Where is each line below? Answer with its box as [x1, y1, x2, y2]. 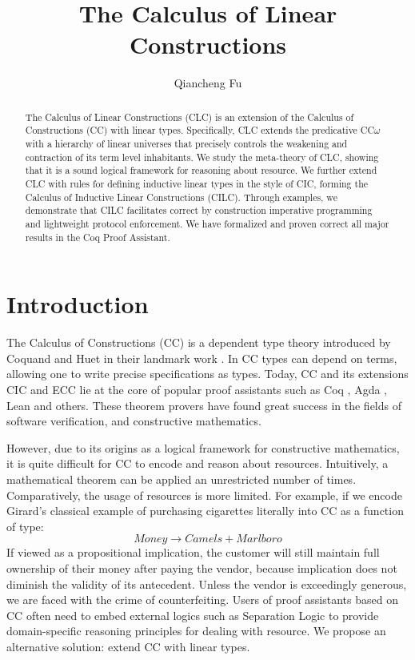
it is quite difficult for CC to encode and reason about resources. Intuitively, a [6, 455, 389, 472]
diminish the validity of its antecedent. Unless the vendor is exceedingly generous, [6, 575, 407, 592]
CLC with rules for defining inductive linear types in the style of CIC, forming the [25, 176, 369, 190]
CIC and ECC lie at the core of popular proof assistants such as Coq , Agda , [6, 380, 388, 397]
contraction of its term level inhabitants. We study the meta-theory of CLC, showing [25, 150, 379, 163]
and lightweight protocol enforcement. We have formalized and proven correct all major [25, 216, 389, 230]
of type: [6, 517, 44, 534]
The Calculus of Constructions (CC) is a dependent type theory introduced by [6, 334, 391, 351]
